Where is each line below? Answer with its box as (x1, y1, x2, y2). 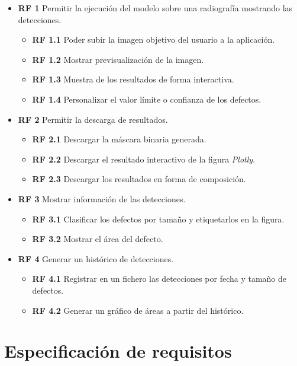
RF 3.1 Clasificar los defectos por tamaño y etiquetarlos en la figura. (32, 212, 285, 225)
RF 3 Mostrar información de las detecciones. (18, 192, 186, 205)
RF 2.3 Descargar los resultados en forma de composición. (32, 173, 246, 185)
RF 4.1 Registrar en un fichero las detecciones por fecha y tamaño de (32, 272, 287, 285)
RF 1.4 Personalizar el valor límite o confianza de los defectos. (32, 93, 262, 105)
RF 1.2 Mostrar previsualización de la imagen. (32, 53, 204, 65)
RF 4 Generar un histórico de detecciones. (18, 252, 174, 265)
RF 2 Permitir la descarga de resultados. (18, 113, 168, 125)
